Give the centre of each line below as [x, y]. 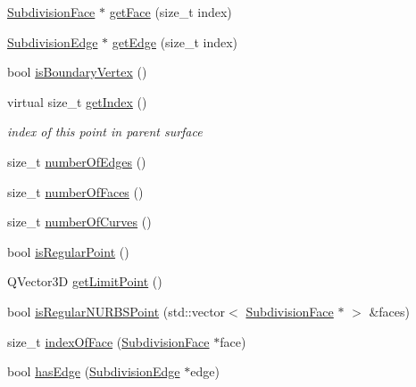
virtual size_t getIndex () [77, 101]
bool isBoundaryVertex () [77, 72]
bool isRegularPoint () [68, 251]
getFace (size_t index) [171, 12]
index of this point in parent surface [105, 132]
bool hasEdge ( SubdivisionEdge [94, 371]
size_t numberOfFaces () [75, 191]
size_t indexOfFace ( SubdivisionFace [108, 341]
